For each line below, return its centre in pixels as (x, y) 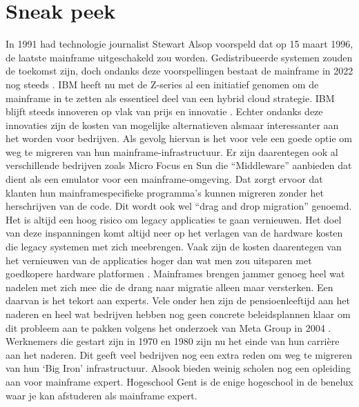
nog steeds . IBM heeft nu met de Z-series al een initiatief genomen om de (162, 84)
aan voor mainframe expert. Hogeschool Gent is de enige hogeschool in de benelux (179, 381)
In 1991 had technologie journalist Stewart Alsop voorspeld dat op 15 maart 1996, (179, 44)
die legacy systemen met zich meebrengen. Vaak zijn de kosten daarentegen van (174, 247)
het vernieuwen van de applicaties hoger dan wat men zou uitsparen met (159, 260)
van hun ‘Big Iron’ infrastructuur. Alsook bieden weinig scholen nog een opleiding (178, 368)
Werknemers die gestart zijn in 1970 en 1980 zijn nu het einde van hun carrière (173, 341)
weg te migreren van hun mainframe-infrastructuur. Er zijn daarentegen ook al (172, 151)
